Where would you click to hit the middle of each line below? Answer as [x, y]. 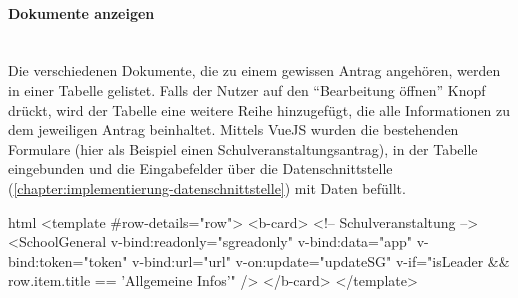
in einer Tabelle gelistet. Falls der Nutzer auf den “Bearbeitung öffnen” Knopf [247, 89]
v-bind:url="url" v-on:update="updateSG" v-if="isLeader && [321, 260]
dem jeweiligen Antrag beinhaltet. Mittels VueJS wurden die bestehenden [233, 129]
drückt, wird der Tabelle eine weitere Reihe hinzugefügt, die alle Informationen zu [259, 109]
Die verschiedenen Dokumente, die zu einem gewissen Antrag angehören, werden [254, 70]
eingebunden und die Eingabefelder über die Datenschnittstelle [200, 168]
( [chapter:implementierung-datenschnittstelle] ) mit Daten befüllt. [207, 187]
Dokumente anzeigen [81, 12]
